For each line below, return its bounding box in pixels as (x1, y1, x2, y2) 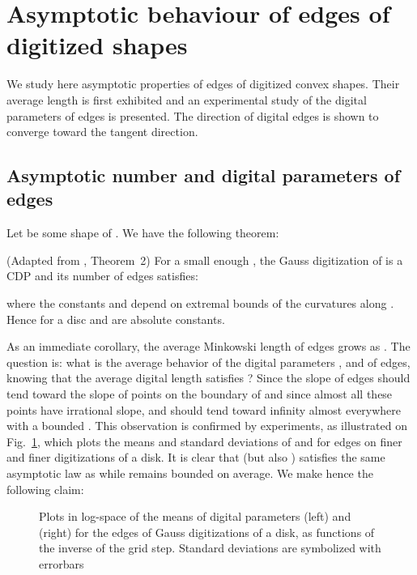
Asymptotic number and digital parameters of (6, 163, 401, 188)
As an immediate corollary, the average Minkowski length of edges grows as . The (6, 338, 411, 355)
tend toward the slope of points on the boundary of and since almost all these (6, 385, 393, 402)
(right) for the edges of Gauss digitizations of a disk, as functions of (39, 523, 375, 540)
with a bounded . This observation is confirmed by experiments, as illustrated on (6, 417, 407, 434)
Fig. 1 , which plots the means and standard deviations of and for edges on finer (6, 432, 402, 449)
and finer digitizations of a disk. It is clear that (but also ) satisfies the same (6, 449, 385, 466)
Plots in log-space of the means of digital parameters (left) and (39, 508, 351, 525)
